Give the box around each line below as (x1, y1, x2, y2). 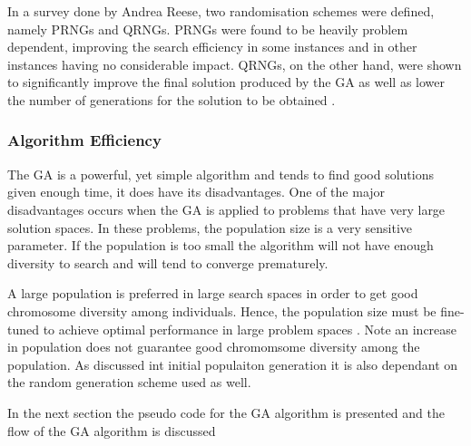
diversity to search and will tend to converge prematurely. (7, 253, 329, 272)
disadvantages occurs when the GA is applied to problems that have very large (7, 199, 446, 218)
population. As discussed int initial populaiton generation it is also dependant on (7, 354, 458, 373)
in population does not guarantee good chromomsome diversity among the (7, 337, 420, 356)
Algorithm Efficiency (7, 129, 162, 151)
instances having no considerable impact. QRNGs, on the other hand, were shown (7, 54, 462, 73)
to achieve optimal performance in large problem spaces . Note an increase (43, 319, 457, 338)
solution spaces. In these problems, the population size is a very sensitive (7, 218, 413, 237)
